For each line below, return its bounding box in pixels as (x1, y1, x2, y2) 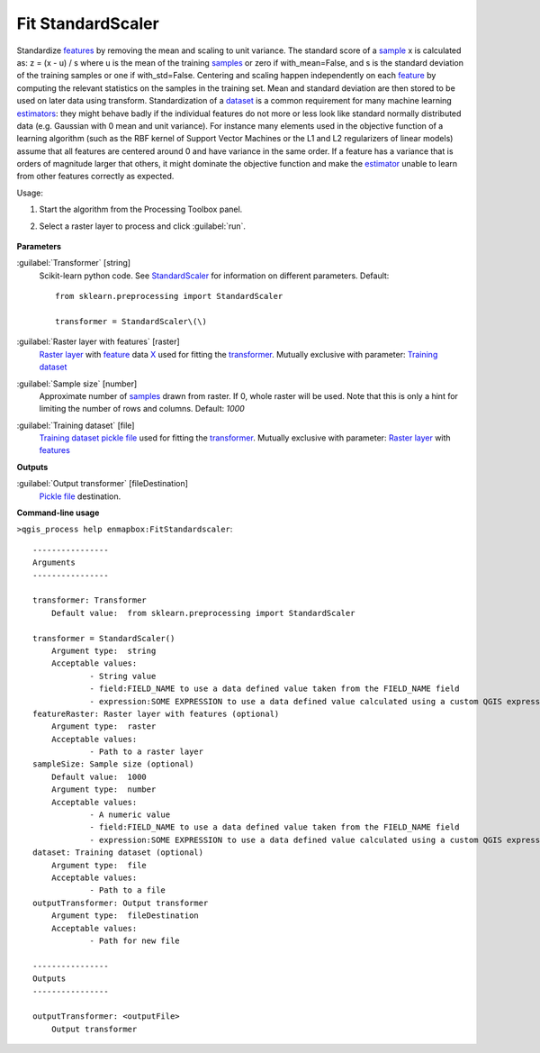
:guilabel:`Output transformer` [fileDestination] (16, 478, 189, 489)
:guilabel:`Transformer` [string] (16, 258, 130, 268)
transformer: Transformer (32, 595, 148, 605)
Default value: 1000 (50, 771, 148, 782)
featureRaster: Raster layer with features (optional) (32, 708, 280, 719)
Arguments (32, 558, 76, 567)
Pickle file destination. (39, 491, 121, 502)
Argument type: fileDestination (50, 911, 200, 921)
